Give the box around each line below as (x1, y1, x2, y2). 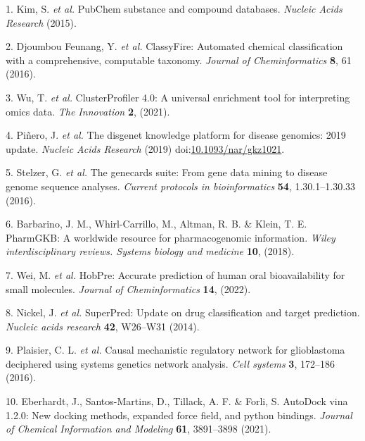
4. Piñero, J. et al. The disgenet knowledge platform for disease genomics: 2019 (6, 128, 346, 142)
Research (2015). (6, 15, 77, 30)
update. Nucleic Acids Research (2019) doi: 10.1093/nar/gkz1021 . (6, 141, 285, 156)
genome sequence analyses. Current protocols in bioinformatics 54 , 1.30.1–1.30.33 (6, 178, 356, 193)
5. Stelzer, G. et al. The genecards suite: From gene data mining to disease (6, 165, 328, 180)
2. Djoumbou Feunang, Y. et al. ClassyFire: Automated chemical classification (6, 39, 343, 54)
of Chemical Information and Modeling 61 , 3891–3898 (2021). (6, 421, 271, 436)
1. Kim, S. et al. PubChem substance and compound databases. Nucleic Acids (6, 1, 342, 15)
